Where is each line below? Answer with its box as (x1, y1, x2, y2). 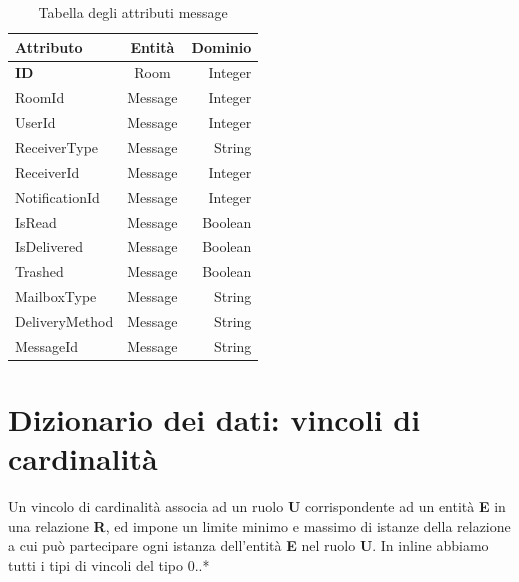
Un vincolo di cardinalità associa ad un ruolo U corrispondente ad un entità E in (8, 496, 506, 517)
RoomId (15, 87, 65, 108)
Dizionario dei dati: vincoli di (8, 399, 421, 439)
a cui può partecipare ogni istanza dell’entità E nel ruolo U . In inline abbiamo (8, 535, 489, 556)
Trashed (15, 261, 64, 282)
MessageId (15, 335, 79, 356)
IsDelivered (15, 236, 83, 257)
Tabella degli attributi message (38, 2, 228, 22)
